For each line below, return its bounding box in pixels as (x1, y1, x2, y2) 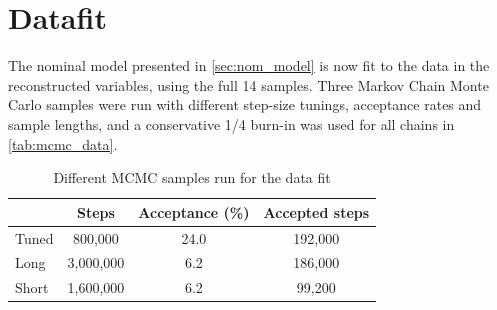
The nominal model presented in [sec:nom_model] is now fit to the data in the (8, 55, 490, 76)
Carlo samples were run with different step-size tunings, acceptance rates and (8, 94, 482, 115)
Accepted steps (263, 201, 370, 222)
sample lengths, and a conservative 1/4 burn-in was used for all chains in (8, 113, 455, 134)
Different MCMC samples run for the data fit (53, 167, 331, 188)
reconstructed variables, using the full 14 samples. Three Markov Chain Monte (8, 74, 489, 95)
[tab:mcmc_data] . (8, 133, 118, 154)
